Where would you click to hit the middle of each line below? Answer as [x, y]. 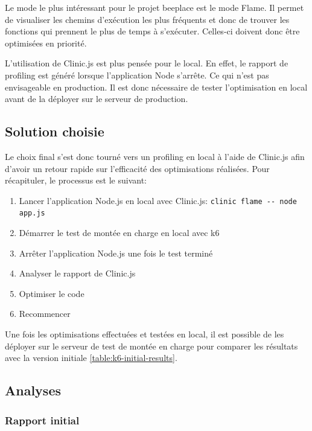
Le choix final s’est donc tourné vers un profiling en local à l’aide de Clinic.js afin [155, 156]
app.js [32, 213]
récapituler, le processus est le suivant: [76, 180]
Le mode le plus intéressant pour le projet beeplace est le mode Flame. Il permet [154, 7]
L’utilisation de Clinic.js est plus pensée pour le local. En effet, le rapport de [147, 63]
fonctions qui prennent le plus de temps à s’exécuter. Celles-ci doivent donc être [152, 31]
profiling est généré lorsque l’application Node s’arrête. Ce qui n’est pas [137, 75]
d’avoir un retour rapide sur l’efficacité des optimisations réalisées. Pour [137, 168]
